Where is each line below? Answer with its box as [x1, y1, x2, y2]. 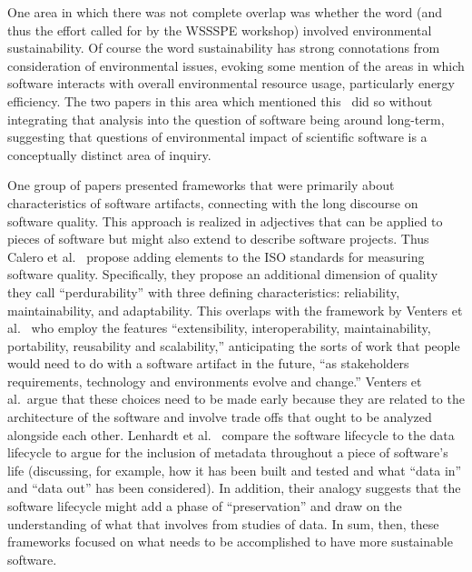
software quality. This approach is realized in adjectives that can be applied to [7, 211, 443, 230]
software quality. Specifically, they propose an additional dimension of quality [7, 265, 438, 284]
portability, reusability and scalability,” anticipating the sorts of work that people [7, 336, 460, 355]
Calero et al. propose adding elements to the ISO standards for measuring [7, 246, 425, 266]
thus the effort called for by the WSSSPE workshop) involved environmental [7, 20, 432, 39]
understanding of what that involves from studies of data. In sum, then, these [7, 514, 439, 533]
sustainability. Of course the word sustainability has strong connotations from [7, 38, 440, 57]
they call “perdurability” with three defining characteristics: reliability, [7, 282, 400, 301]
